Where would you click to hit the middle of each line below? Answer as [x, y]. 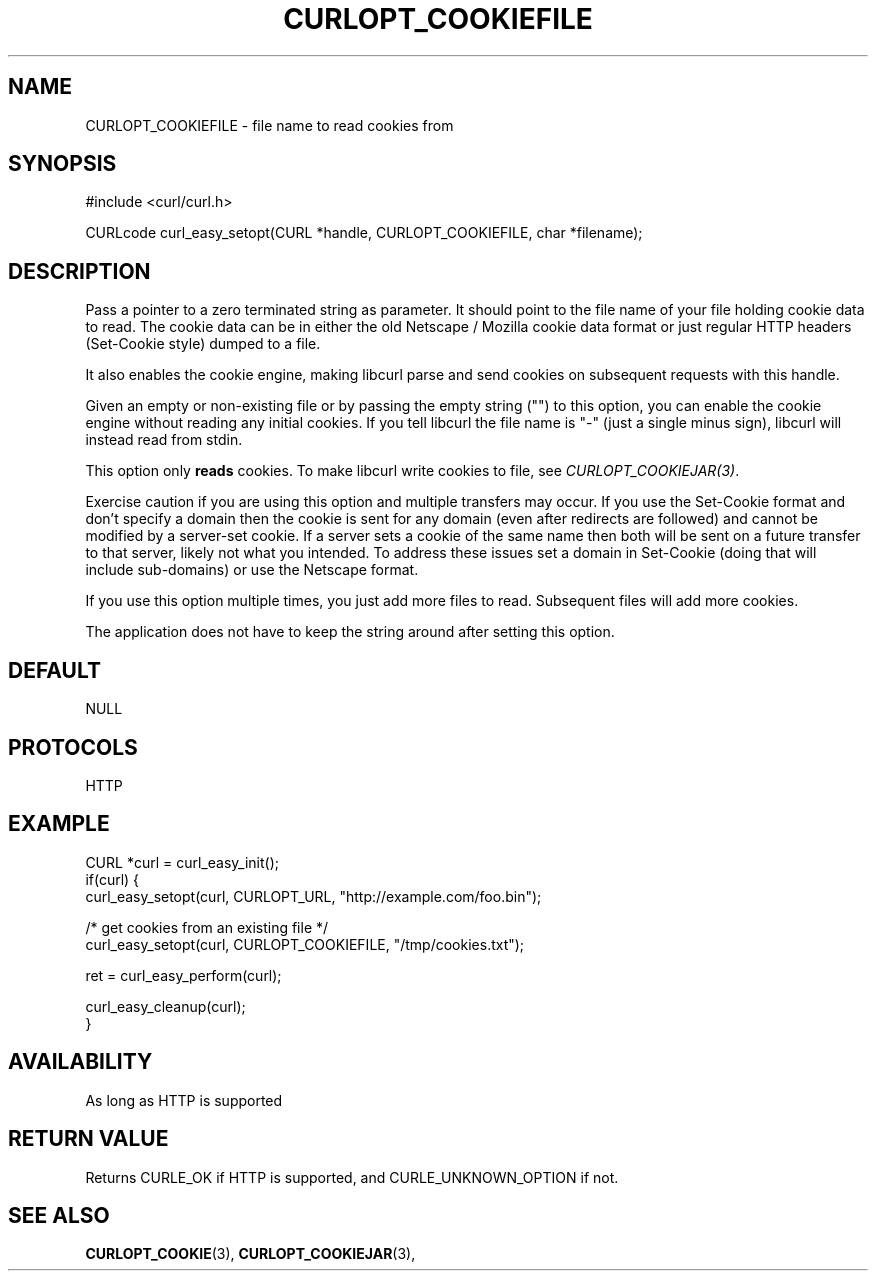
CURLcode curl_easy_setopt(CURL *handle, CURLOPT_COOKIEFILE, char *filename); [364, 233]
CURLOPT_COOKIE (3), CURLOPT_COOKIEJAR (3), [250, 1254]
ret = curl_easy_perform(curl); [183, 975]
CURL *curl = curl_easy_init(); [182, 862]
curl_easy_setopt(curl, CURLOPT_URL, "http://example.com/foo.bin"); [313, 896]
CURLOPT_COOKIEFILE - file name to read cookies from [269, 125]
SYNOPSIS [62, 164]
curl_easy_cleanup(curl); [165, 1006]
